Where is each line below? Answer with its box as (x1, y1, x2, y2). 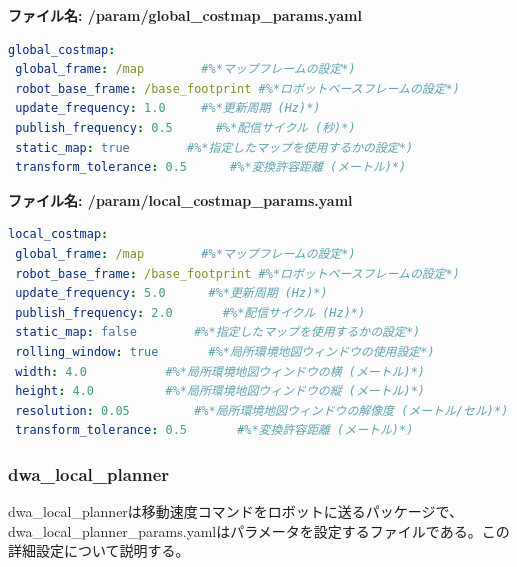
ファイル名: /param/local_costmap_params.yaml (8, 189, 353, 210)
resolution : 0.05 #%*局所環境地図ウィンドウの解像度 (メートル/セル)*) (15, 403, 509, 418)
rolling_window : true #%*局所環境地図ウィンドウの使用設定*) (15, 344, 435, 359)
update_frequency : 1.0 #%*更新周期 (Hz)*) (15, 101, 321, 116)
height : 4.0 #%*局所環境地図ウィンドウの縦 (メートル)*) (15, 384, 425, 399)
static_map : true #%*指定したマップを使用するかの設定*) (15, 140, 414, 155)
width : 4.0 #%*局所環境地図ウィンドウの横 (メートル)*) (15, 364, 425, 379)
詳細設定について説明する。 (8, 540, 190, 561)
